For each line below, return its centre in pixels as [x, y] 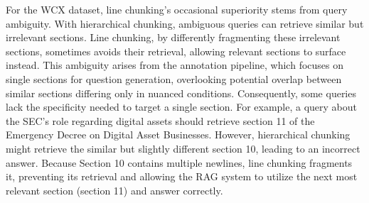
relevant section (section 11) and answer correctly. [114, 190]
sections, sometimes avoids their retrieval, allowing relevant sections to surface [176, 51]
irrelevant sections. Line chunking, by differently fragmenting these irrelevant [173, 37]
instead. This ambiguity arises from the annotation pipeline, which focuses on [175, 65]
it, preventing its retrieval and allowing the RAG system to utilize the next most [182, 176]
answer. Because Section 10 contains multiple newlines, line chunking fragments [179, 162]
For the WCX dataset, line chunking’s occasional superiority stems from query [177, 9]
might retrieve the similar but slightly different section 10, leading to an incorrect [183, 148]
